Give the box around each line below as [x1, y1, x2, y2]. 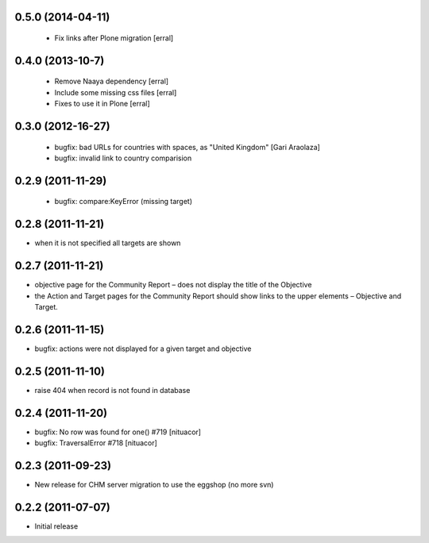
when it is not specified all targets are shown [34, 238, 181, 248]
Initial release [34, 521, 79, 531]
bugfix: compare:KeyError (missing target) [54, 197, 193, 206]
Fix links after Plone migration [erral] [54, 33, 174, 43]
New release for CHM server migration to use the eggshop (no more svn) [34, 480, 274, 490]
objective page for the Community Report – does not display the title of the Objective [34, 280, 312, 290]
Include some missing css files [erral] [54, 87, 177, 97]
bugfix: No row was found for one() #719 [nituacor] [34, 427, 202, 437]
